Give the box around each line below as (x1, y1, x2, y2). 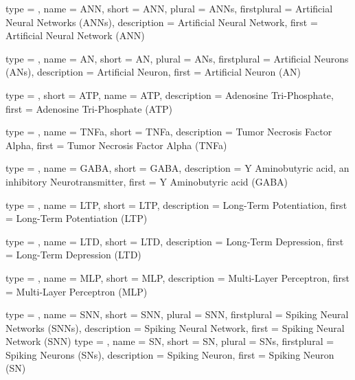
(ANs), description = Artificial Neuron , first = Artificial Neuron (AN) (5, 65, 301, 79)
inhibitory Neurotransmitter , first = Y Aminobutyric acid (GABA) (5, 174, 288, 188)
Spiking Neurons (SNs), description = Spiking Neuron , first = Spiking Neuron (5, 347, 334, 361)
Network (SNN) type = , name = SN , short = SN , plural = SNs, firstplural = (5, 334, 334, 348)
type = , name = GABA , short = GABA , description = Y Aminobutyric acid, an (5, 161, 350, 175)
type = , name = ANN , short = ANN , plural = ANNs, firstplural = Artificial (5, 1, 333, 15)
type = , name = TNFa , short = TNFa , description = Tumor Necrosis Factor (5, 124, 332, 139)
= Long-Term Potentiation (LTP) (5, 211, 148, 225)
